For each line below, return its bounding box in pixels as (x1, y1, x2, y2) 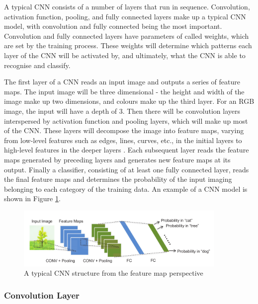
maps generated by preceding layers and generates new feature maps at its (4, 154, 231, 164)
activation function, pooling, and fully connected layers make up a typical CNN (4, 11, 246, 21)
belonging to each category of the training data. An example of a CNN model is (4, 183, 248, 194)
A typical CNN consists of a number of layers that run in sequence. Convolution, (4, 1, 250, 11)
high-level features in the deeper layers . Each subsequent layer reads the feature (4, 145, 249, 155)
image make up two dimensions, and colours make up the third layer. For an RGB (4, 96, 255, 106)
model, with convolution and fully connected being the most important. (4, 21, 222, 31)
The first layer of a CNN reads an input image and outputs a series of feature (4, 76, 241, 87)
